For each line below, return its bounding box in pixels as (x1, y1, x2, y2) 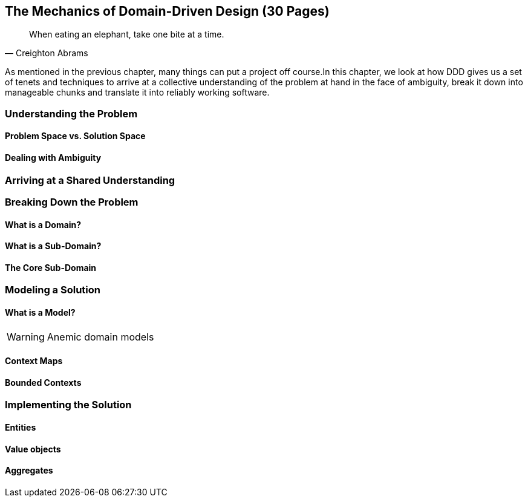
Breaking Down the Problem (5, 196, 139, 208)
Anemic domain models (47, 330, 154, 343)
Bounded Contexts (5, 377, 82, 388)
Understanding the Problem (5, 107, 138, 120)
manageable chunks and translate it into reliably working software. (5, 87, 270, 98)
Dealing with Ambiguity (5, 152, 102, 163)
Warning (7, 330, 45, 343)
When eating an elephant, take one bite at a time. (29, 29, 224, 40)
